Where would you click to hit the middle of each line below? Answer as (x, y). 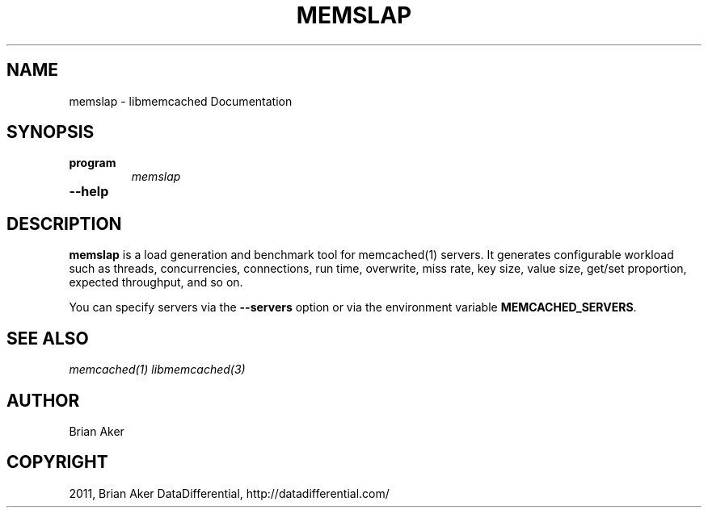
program (93, 163)
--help (89, 192)
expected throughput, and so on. (156, 282)
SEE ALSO (48, 338)
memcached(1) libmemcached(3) (157, 370)
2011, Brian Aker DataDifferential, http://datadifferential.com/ (229, 493)
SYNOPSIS (51, 132)
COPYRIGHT (57, 462)
